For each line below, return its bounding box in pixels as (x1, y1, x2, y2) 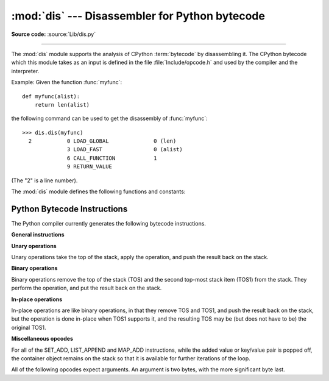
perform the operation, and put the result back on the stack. (11, 284, 162, 292)
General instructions (11, 231, 65, 238)
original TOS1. (11, 324, 46, 331)
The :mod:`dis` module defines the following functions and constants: (11, 188, 186, 195)
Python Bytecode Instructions (11, 204, 128, 214)
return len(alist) (34, 101, 90, 108)
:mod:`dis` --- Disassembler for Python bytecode (11, 9, 265, 23)
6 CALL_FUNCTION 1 (67, 154, 158, 162)
